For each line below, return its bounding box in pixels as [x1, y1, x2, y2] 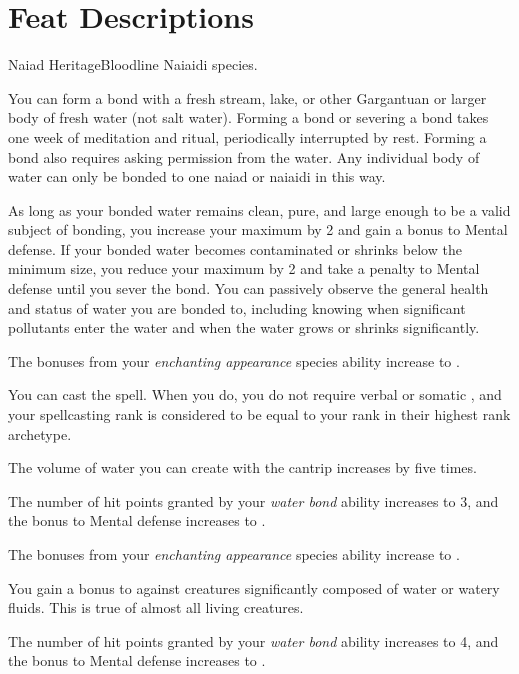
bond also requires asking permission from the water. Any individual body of [8, 146, 480, 167]
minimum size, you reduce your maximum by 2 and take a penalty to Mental [8, 258, 480, 279]
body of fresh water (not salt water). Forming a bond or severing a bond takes [8, 107, 489, 128]
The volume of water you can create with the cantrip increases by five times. [8, 457, 477, 478]
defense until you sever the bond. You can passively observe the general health [8, 278, 489, 299]
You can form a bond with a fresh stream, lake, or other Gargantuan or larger [8, 87, 487, 108]
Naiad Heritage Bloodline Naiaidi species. [8, 54, 258, 75]
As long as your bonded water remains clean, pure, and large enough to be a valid [8, 199, 511, 220]
